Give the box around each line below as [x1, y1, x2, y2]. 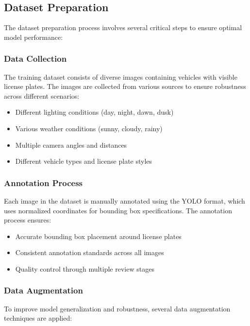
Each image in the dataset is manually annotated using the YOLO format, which [4, 195, 245, 206]
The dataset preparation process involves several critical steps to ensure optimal [4, 22, 242, 33]
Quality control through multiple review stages [15, 263, 154, 274]
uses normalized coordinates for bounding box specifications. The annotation [4, 205, 232, 215]
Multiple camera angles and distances [15, 139, 127, 150]
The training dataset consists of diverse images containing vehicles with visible [4, 71, 237, 82]
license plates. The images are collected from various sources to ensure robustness [4, 81, 246, 91]
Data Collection [4, 52, 67, 65]
